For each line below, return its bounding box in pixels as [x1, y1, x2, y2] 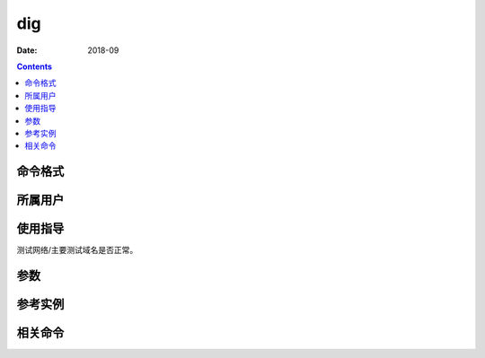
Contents [16, 61, 53, 72]
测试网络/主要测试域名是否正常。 [16, 245, 138, 256]
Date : [16, 45, 38, 56]
